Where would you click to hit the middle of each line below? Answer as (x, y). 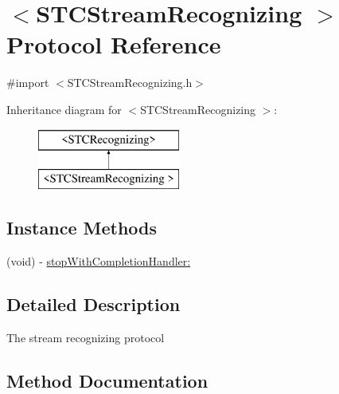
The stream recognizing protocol (86, 337)
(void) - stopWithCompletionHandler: (99, 260)
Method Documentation (107, 380)
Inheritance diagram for (64, 109)
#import (28, 83)
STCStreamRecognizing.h (130, 83)
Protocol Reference (114, 44)
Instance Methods (82, 228)
